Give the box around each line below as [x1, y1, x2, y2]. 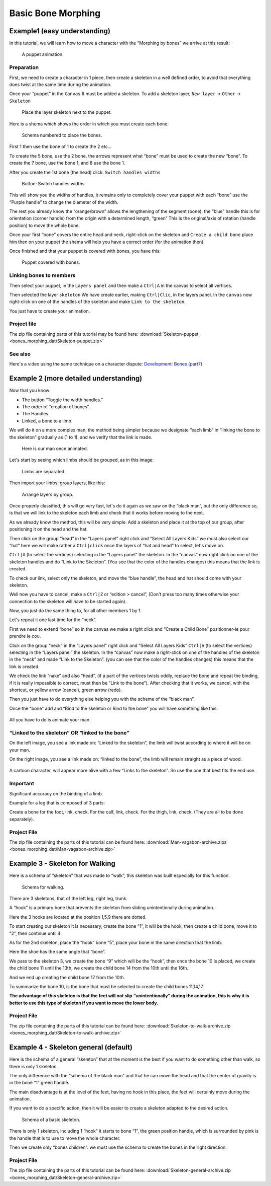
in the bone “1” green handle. [9, 1080, 70, 1086]
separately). [9, 816, 35, 822]
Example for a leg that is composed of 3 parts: [9, 799, 105, 805]
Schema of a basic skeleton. [22, 1117, 80, 1123]
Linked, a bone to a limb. [22, 418, 73, 424]
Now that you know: [9, 388, 51, 394]
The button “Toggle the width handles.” [22, 397, 103, 403]
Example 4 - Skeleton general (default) [9, 1043, 133, 1052]
